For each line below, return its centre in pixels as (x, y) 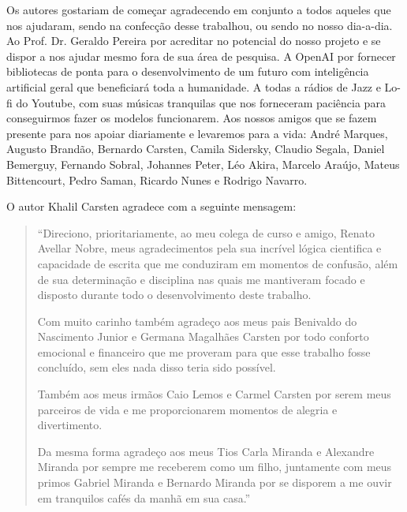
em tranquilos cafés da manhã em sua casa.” (144, 497)
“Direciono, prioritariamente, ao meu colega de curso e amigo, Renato (206, 232)
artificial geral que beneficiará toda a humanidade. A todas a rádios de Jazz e (194, 86)
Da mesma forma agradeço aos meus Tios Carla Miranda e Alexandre (206, 451)
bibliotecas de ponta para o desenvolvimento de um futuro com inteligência (188, 71)
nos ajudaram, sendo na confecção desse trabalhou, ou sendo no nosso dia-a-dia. (200, 25)
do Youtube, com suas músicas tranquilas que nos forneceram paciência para (201, 102)
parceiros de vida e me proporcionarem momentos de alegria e (187, 409)
